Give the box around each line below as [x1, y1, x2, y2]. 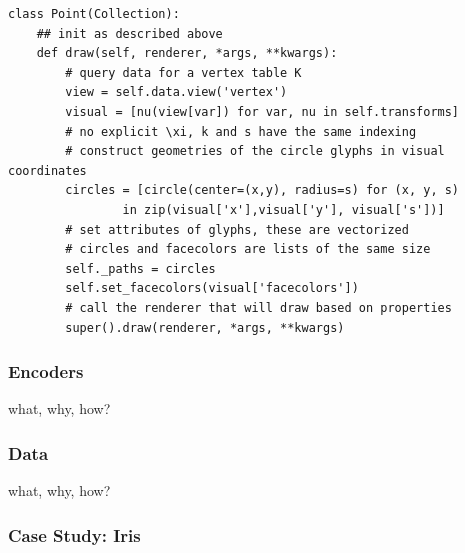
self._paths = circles [65, 261, 216, 276]
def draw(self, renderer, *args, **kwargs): [36, 46, 338, 61]
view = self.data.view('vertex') [65, 85, 288, 100]
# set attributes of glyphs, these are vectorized [65, 222, 409, 237]
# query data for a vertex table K [65, 65, 302, 80]
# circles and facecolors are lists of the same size [65, 242, 431, 257]
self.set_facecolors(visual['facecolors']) [65, 281, 359, 296]
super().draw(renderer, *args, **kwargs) [65, 320, 345, 335]
